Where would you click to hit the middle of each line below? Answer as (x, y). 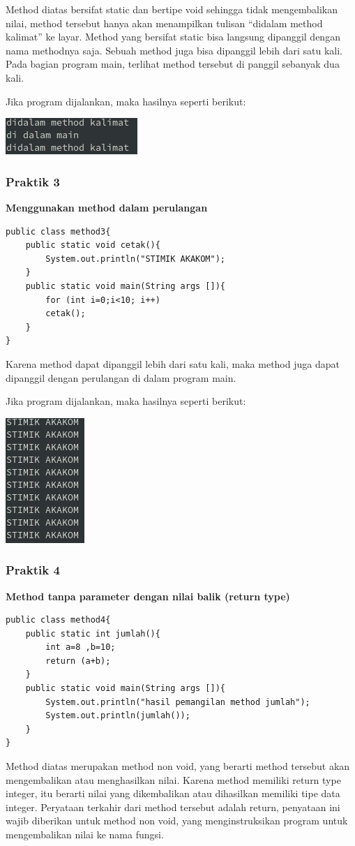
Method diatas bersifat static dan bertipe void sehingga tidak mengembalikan (172, 9)
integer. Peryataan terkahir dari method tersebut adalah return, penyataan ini (173, 807)
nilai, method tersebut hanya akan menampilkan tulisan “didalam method (164, 23)
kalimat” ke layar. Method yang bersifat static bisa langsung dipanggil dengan (173, 37)
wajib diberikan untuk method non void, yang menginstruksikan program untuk (177, 821)
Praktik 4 (33, 570)
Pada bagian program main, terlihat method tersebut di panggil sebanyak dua (173, 64)
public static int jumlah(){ (93, 633)
